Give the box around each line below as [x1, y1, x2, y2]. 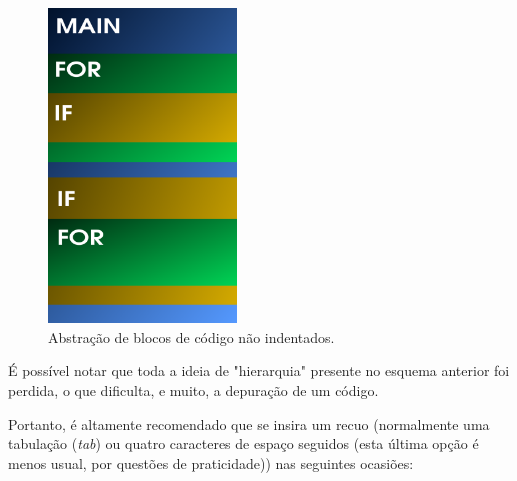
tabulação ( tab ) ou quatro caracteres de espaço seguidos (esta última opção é [8, 433, 479, 454]
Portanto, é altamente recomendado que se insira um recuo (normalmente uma [8, 413, 490, 434]
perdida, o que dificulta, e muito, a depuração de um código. [8, 379, 379, 400]
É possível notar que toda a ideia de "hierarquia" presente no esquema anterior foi [8, 360, 510, 381]
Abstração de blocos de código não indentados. [48, 326, 335, 347]
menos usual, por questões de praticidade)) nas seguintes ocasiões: [8, 452, 414, 473]
